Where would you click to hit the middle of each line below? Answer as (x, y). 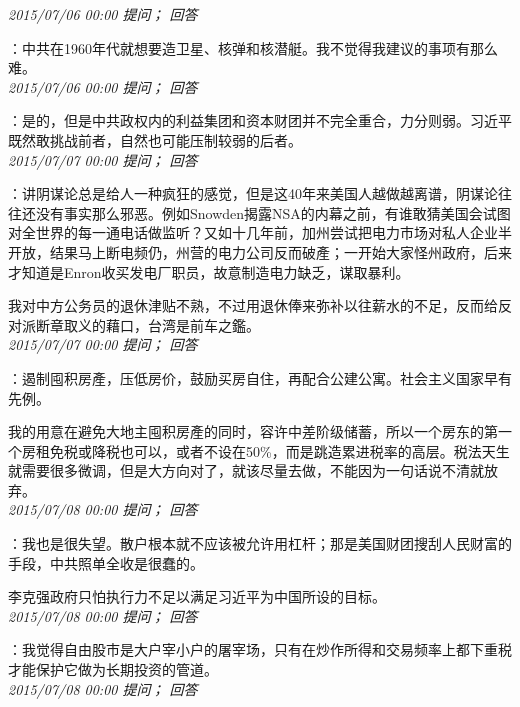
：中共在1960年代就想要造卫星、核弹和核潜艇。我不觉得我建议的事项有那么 (253, 47)
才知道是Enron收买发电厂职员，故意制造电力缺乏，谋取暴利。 (209, 271)
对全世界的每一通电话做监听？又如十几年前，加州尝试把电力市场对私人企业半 (260, 232)
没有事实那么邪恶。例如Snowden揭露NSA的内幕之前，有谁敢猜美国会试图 (273, 212)
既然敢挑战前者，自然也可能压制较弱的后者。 (155, 139)
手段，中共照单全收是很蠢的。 (106, 562)
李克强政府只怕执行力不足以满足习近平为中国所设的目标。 (197, 596)
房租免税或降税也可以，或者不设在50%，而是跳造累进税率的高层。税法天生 (265, 450)
